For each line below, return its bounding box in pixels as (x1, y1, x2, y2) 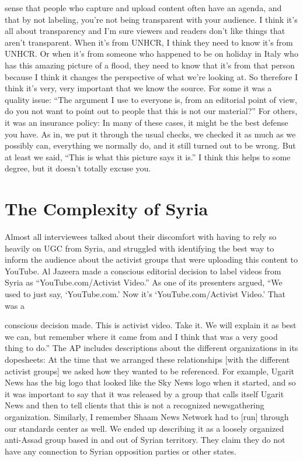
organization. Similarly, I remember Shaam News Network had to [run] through (5, 410, 289, 422)
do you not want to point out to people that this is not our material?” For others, (5, 105, 298, 117)
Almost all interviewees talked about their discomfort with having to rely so (5, 230, 277, 243)
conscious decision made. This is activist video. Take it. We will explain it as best (5, 319, 297, 331)
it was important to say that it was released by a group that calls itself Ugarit (5, 387, 284, 400)
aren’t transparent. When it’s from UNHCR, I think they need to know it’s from (5, 36, 293, 48)
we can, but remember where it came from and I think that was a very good (5, 330, 278, 342)
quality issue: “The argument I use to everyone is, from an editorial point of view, (5, 93, 297, 105)
